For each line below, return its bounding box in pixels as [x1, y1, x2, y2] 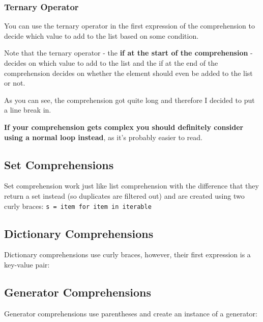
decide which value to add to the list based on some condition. [4, 30, 199, 41]
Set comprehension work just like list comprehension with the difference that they [4, 180, 259, 191]
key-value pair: [4, 259, 50, 270]
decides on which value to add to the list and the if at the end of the [4, 58, 218, 68]
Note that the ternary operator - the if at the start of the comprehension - [4, 47, 253, 58]
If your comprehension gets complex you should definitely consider [4, 121, 244, 132]
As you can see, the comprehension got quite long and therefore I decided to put [4, 94, 255, 105]
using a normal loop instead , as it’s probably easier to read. [4, 131, 202, 142]
